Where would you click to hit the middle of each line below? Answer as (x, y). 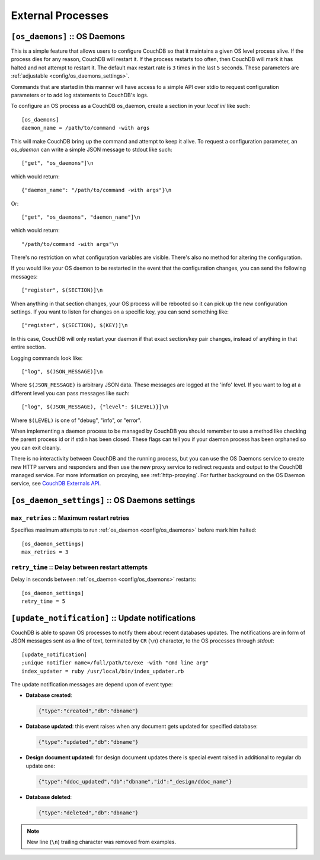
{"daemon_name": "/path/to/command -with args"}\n (97, 190)
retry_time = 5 (44, 601)
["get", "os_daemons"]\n (57, 163)
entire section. (28, 347)
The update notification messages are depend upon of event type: (92, 685)
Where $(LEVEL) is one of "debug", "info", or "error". (76, 420)
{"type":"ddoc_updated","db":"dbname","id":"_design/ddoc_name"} (135, 781)
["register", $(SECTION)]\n (62, 290)
